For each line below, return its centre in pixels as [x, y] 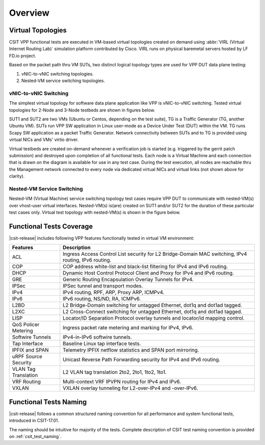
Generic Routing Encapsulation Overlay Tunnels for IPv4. [128, 279]
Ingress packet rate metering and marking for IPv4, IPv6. [128, 328]
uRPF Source [27, 357]
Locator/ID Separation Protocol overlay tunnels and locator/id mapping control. [154, 318]
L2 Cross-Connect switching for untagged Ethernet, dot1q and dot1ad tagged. [152, 312]
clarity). [17, 176]
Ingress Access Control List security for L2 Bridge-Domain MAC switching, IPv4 [155, 254]
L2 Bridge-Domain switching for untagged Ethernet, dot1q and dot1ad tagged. [152, 306]
